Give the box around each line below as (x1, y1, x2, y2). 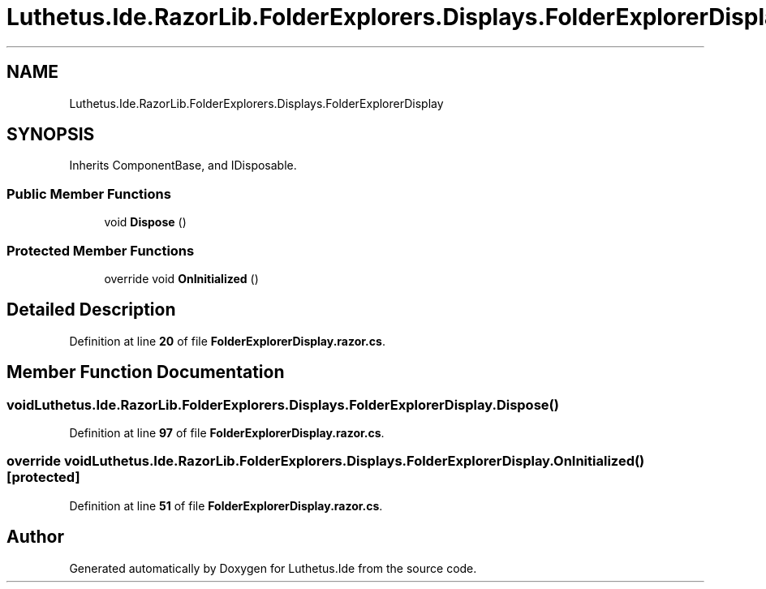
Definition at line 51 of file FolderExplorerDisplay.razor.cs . (69, 498, 383, 513)
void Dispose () (104, 215, 187, 230)
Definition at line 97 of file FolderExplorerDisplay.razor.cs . (69, 426, 385, 440)
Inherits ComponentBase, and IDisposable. (69, 158, 297, 173)
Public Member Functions (6, 185, 171, 202)
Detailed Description (6, 299, 176, 320)
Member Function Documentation (6, 362, 285, 383)
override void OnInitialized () (104, 271, 259, 286)
